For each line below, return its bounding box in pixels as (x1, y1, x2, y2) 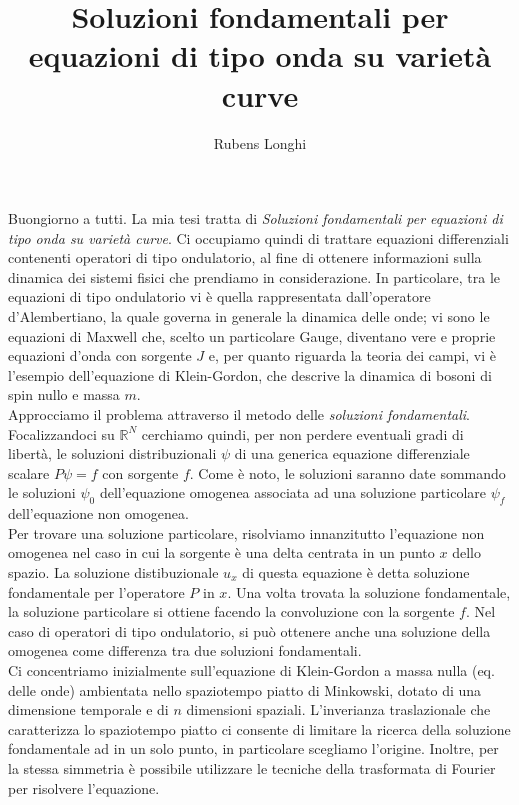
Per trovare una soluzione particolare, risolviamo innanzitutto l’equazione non (8, 522, 485, 543)
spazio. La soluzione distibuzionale (8, 561, 219, 582)
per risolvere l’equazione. (8, 777, 160, 798)
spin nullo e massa (8, 384, 120, 405)
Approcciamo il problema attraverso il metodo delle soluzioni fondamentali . (8, 404, 470, 425)
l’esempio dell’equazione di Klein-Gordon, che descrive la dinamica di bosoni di (8, 364, 492, 385)
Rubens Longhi (213, 132, 307, 153)
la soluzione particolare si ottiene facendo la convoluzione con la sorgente (8, 601, 455, 622)
